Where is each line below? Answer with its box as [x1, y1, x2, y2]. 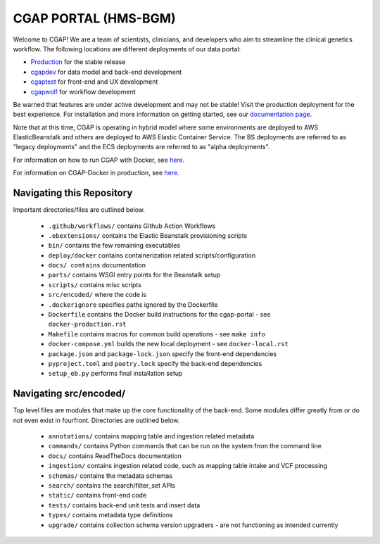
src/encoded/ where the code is [48, 291, 147, 299]
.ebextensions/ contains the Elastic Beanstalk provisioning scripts [48, 231, 248, 239]
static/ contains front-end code [48, 491, 147, 500]
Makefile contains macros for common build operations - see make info [48, 329, 265, 338]
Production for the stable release [30, 58, 126, 66]
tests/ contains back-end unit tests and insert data [48, 500, 201, 510]
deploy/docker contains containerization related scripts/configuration [48, 251, 256, 260]
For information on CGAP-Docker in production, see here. [13, 169, 179, 177]
